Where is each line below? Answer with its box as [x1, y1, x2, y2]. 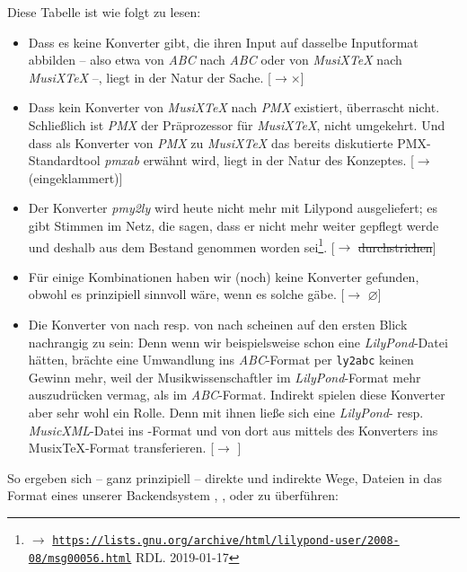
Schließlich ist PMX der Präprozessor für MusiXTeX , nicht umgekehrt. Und [28, 115, 445, 134]
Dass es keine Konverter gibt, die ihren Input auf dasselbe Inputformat [28, 32, 419, 51]
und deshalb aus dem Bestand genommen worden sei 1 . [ [28, 234, 335, 256]
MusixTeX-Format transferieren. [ [28, 438, 215, 457]
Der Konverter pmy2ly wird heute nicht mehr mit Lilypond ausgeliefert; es [28, 198, 437, 217]
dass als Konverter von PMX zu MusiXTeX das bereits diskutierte [28, 133, 393, 152]
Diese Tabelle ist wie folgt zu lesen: [7, 3, 201, 21]
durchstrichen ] [358, 237, 436, 256]
